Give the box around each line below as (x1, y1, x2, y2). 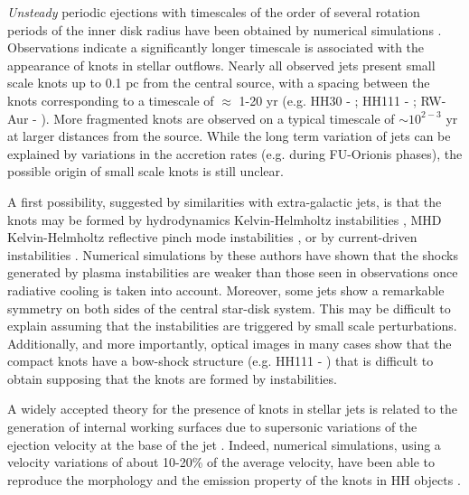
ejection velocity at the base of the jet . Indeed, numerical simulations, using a (7, 434, 441, 453)
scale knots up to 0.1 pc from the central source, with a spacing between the (7, 73, 430, 92)
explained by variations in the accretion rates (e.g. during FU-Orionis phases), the (7, 144, 463, 163)
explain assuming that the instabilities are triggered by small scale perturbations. (7, 316, 457, 335)
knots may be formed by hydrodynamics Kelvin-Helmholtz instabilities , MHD (7, 210, 442, 229)
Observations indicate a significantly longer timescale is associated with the (7, 38, 425, 57)
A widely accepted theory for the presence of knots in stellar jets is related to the (7, 399, 457, 418)
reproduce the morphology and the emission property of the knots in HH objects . (7, 470, 461, 489)
